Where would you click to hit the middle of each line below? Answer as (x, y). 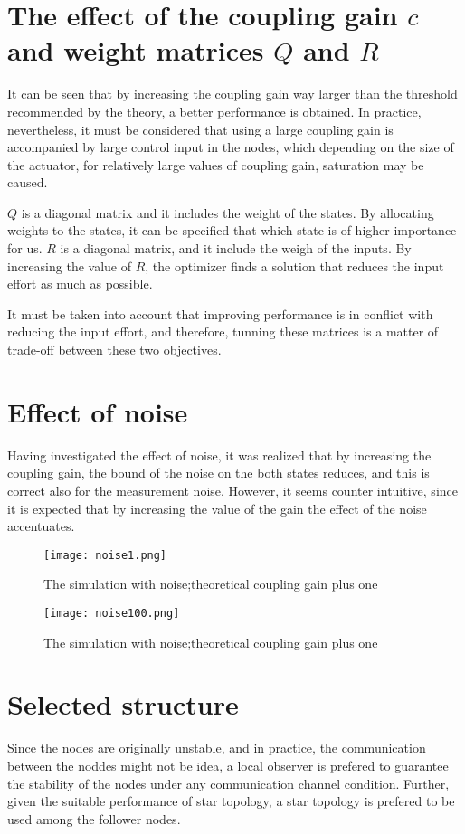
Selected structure (123, 704)
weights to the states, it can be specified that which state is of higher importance (232, 230)
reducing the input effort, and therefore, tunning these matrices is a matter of (223, 332)
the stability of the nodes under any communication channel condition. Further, (228, 783)
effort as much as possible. (80, 284)
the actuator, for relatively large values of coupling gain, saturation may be (216, 164)
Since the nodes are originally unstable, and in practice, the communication (217, 748)
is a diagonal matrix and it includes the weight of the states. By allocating (228, 212)
